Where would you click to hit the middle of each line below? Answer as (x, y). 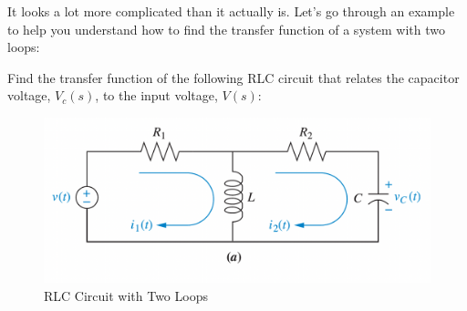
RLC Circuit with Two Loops (126, 295)
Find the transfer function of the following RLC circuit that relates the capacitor (233, 77)
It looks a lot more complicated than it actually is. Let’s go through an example (231, 11)
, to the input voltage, (156, 95)
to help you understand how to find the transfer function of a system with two (226, 29)
